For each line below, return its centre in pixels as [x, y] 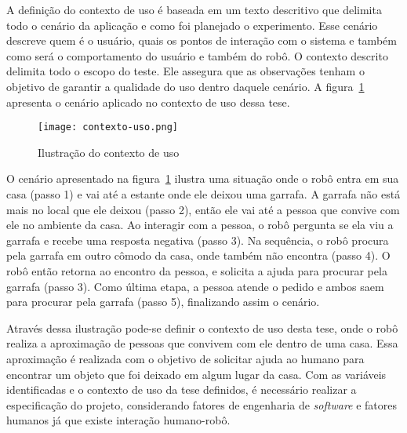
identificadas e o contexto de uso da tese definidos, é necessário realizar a [182, 389]
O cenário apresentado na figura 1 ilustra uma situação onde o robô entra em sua [203, 178]
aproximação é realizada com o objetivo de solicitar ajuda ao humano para [185, 358]
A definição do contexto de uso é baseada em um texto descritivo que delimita [194, 9]
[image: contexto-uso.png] [108, 127]
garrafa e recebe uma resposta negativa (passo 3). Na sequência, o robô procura [198, 240]
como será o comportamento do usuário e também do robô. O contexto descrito [197, 55]
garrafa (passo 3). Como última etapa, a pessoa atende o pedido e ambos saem [195, 286]
